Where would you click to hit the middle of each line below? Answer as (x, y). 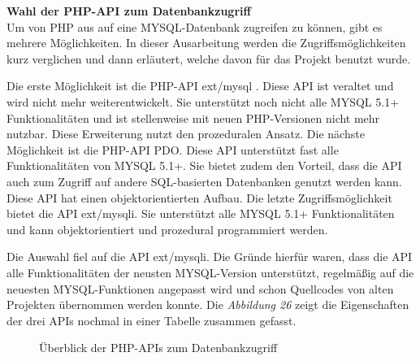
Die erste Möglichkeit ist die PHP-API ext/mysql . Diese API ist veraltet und (200, 86)
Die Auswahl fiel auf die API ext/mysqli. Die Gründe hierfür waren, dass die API (210, 257)
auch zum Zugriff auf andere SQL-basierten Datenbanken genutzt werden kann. (204, 181)
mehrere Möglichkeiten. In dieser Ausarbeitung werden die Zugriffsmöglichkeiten (206, 43)
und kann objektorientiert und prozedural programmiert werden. (167, 229)
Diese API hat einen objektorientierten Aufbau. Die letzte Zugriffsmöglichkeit (199, 197)
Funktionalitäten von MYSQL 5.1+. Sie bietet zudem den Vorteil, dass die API (204, 165)
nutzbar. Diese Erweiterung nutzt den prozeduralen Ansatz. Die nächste (186, 134)
